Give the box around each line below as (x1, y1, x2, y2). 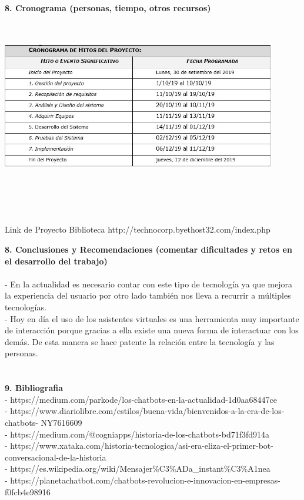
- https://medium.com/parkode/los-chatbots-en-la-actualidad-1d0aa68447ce (5, 393, 278, 405)
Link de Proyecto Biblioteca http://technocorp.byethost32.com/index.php (5, 223, 270, 236)
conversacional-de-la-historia (5, 451, 106, 463)
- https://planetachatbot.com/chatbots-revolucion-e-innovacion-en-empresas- (5, 473, 280, 486)
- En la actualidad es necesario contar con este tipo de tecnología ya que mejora (5, 277, 292, 290)
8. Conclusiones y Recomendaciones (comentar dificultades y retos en (5, 243, 292, 256)
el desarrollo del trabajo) (5, 254, 108, 267)
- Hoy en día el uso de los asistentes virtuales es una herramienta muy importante (5, 312, 299, 324)
